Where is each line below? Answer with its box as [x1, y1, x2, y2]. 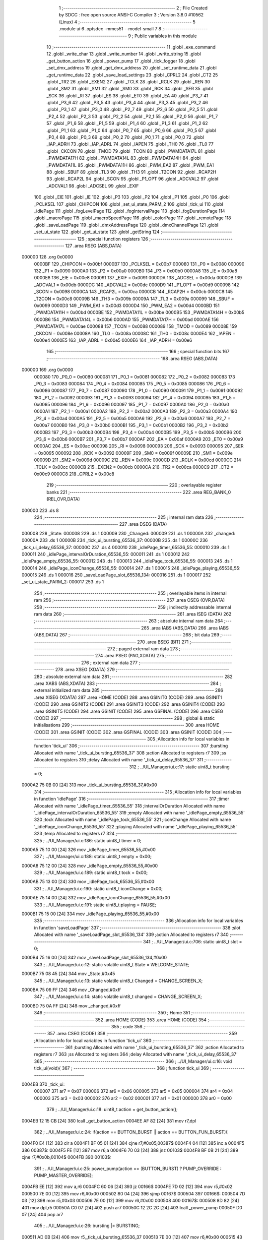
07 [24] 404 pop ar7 [21, 1211, 64, 1217]
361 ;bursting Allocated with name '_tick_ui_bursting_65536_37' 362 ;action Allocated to [65, 1045, 244, 1051]
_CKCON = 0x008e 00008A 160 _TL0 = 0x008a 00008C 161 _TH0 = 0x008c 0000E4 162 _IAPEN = [34, 330, 236, 336]
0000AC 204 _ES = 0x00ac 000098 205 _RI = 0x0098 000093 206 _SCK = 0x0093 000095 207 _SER [34, 443, 244, 449]
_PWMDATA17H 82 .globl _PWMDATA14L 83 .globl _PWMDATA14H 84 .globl [46, 155, 201, 161]
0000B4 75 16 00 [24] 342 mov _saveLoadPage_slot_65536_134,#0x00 [21, 955, 167, 961]
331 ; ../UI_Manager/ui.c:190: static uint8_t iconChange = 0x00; [34, 885, 163, 891]
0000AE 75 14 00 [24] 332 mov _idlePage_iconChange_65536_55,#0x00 [21, 895, 171, 901]
